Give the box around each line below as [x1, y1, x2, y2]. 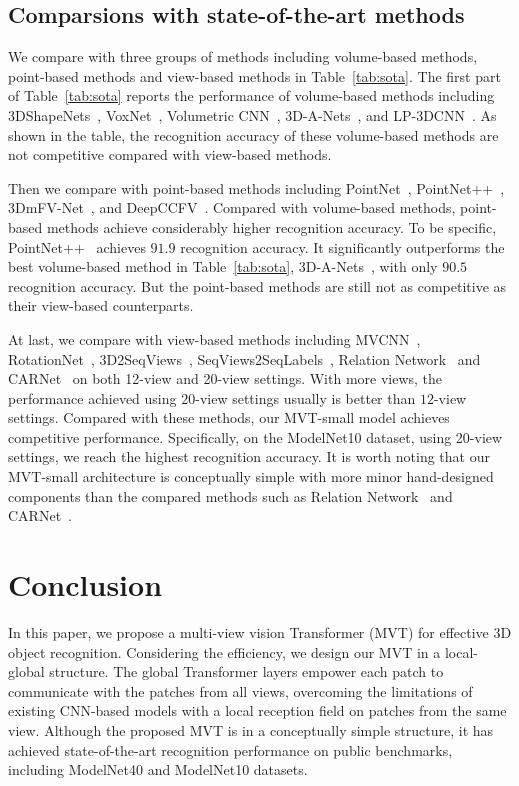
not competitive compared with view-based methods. [8, 144, 332, 165]
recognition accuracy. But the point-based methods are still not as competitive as [8, 275, 507, 296]
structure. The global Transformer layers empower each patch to [49, 661, 444, 682]
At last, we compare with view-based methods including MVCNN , [8, 328, 421, 349]
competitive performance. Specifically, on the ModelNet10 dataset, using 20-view [8, 426, 503, 447]
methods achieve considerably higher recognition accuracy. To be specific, [46, 216, 497, 237]
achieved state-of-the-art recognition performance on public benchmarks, [8, 739, 453, 760]
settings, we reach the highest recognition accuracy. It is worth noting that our [8, 446, 490, 467]
